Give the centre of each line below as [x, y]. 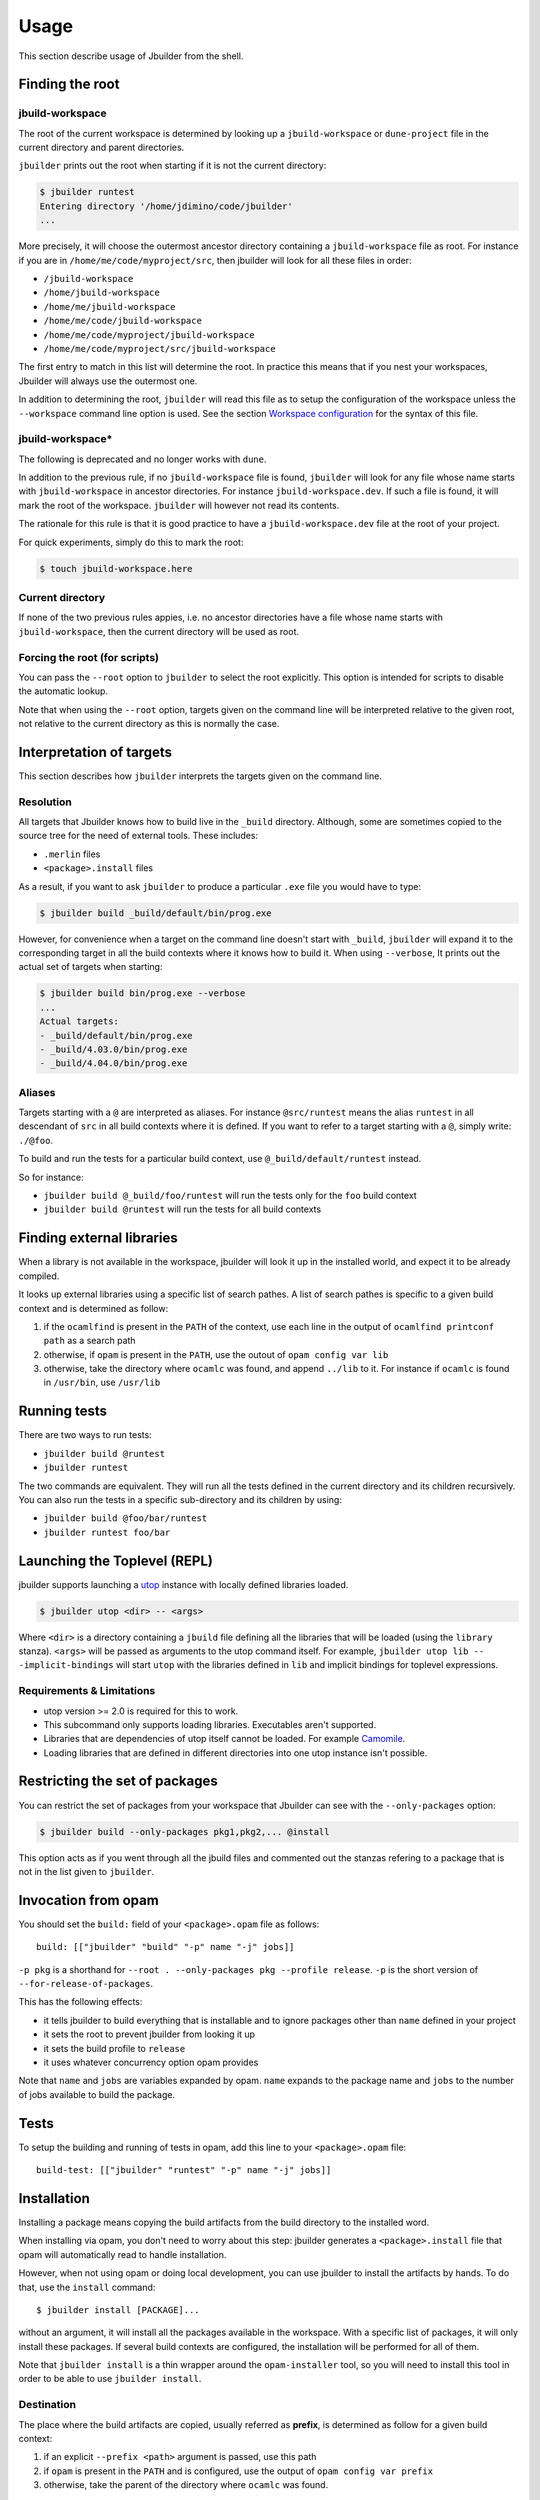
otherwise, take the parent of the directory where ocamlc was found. [186, 2485]
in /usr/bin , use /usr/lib [102, 1382]
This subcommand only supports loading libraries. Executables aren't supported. [210, 1724]
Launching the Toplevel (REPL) [116, 1560]
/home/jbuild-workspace [101, 293]
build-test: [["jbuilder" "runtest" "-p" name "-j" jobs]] [184, 2170]
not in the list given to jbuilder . [86, 1871]
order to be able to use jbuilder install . [110, 2379]
